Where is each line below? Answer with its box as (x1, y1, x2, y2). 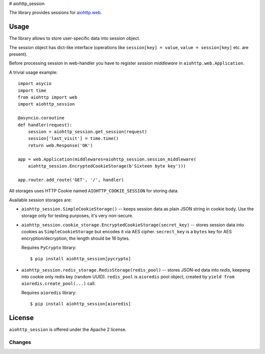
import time (18, 87, 47, 93)
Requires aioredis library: (21, 290, 77, 296)
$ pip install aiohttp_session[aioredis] (30, 301, 131, 307)
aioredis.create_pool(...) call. (21, 280, 96, 287)
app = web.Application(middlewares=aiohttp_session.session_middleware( (18, 156, 196, 162)
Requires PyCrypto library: (21, 245, 77, 250)
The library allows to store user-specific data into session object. (9, 35, 140, 41)
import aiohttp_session (18, 101, 75, 107)
